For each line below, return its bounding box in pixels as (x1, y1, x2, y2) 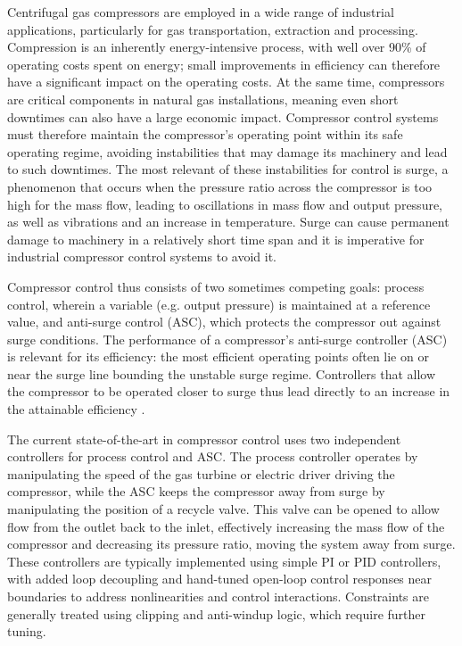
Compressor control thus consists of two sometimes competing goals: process (7, 277, 425, 295)
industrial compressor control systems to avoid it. (7, 247, 276, 266)
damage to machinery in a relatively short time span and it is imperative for (7, 229, 425, 248)
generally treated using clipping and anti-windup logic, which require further (7, 604, 425, 623)
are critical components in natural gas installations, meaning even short (7, 89, 399, 108)
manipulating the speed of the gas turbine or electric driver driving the (7, 464, 395, 483)
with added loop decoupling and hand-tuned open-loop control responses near (7, 569, 433, 588)
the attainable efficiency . (7, 400, 145, 418)
